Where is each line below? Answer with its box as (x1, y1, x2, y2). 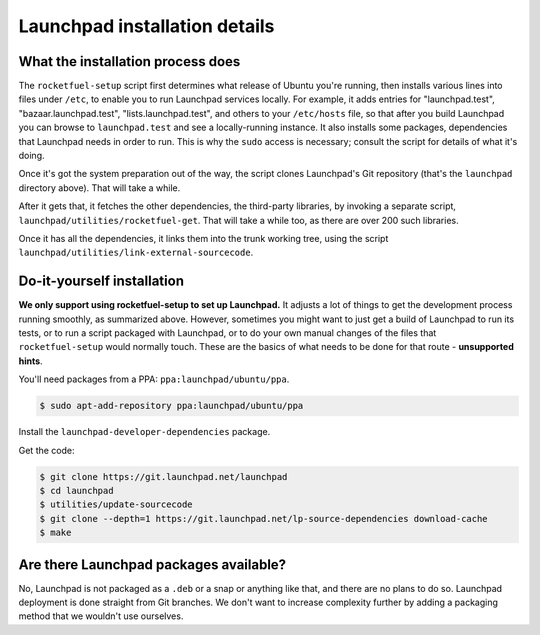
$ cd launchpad (39, 485, 114, 496)
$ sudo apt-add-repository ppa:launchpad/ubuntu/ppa (39, 400, 304, 412)
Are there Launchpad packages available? (18, 556, 287, 573)
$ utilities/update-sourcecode (39, 499, 194, 510)
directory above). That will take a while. (18, 181, 181, 194)
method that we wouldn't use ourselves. (18, 610, 184, 622)
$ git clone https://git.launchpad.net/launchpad (39, 471, 288, 482)
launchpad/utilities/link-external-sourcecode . (18, 246, 254, 259)
